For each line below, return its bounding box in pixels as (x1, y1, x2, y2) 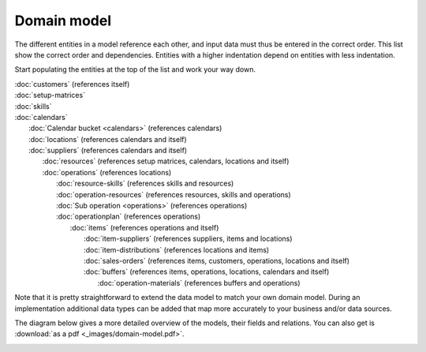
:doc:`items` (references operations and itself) (69, 223, 219, 232)
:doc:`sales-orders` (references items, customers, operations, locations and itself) (84, 256, 350, 265)
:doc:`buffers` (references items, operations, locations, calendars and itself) (84, 267, 330, 276)
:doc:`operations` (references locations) (42, 167, 172, 177)
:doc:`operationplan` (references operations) (56, 212, 201, 221)
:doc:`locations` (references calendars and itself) (28, 134, 187, 144)
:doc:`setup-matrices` (14, 91, 86, 100)
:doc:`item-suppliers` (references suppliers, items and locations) (84, 234, 293, 244)
